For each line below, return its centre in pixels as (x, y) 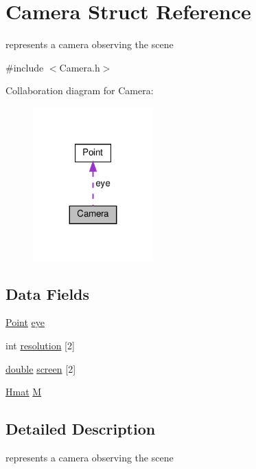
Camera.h (80, 67)
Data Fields (48, 293)
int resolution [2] (40, 345)
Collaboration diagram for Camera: (80, 90)
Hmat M (24, 392)
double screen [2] (41, 368)
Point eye (25, 322)
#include (25, 67)
